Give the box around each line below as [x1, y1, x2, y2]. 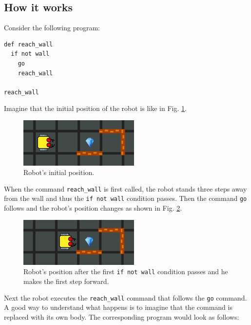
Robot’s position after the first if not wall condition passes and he [23, 266, 228, 277]
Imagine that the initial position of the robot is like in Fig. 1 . [4, 103, 187, 113]
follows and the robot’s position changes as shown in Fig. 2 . [4, 203, 182, 213]
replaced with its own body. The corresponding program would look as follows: [4, 311, 239, 322]
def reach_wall [4, 41, 53, 48]
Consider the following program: [4, 22, 100, 33]
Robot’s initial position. [23, 167, 95, 177]
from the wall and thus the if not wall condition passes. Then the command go [4, 193, 247, 203]
